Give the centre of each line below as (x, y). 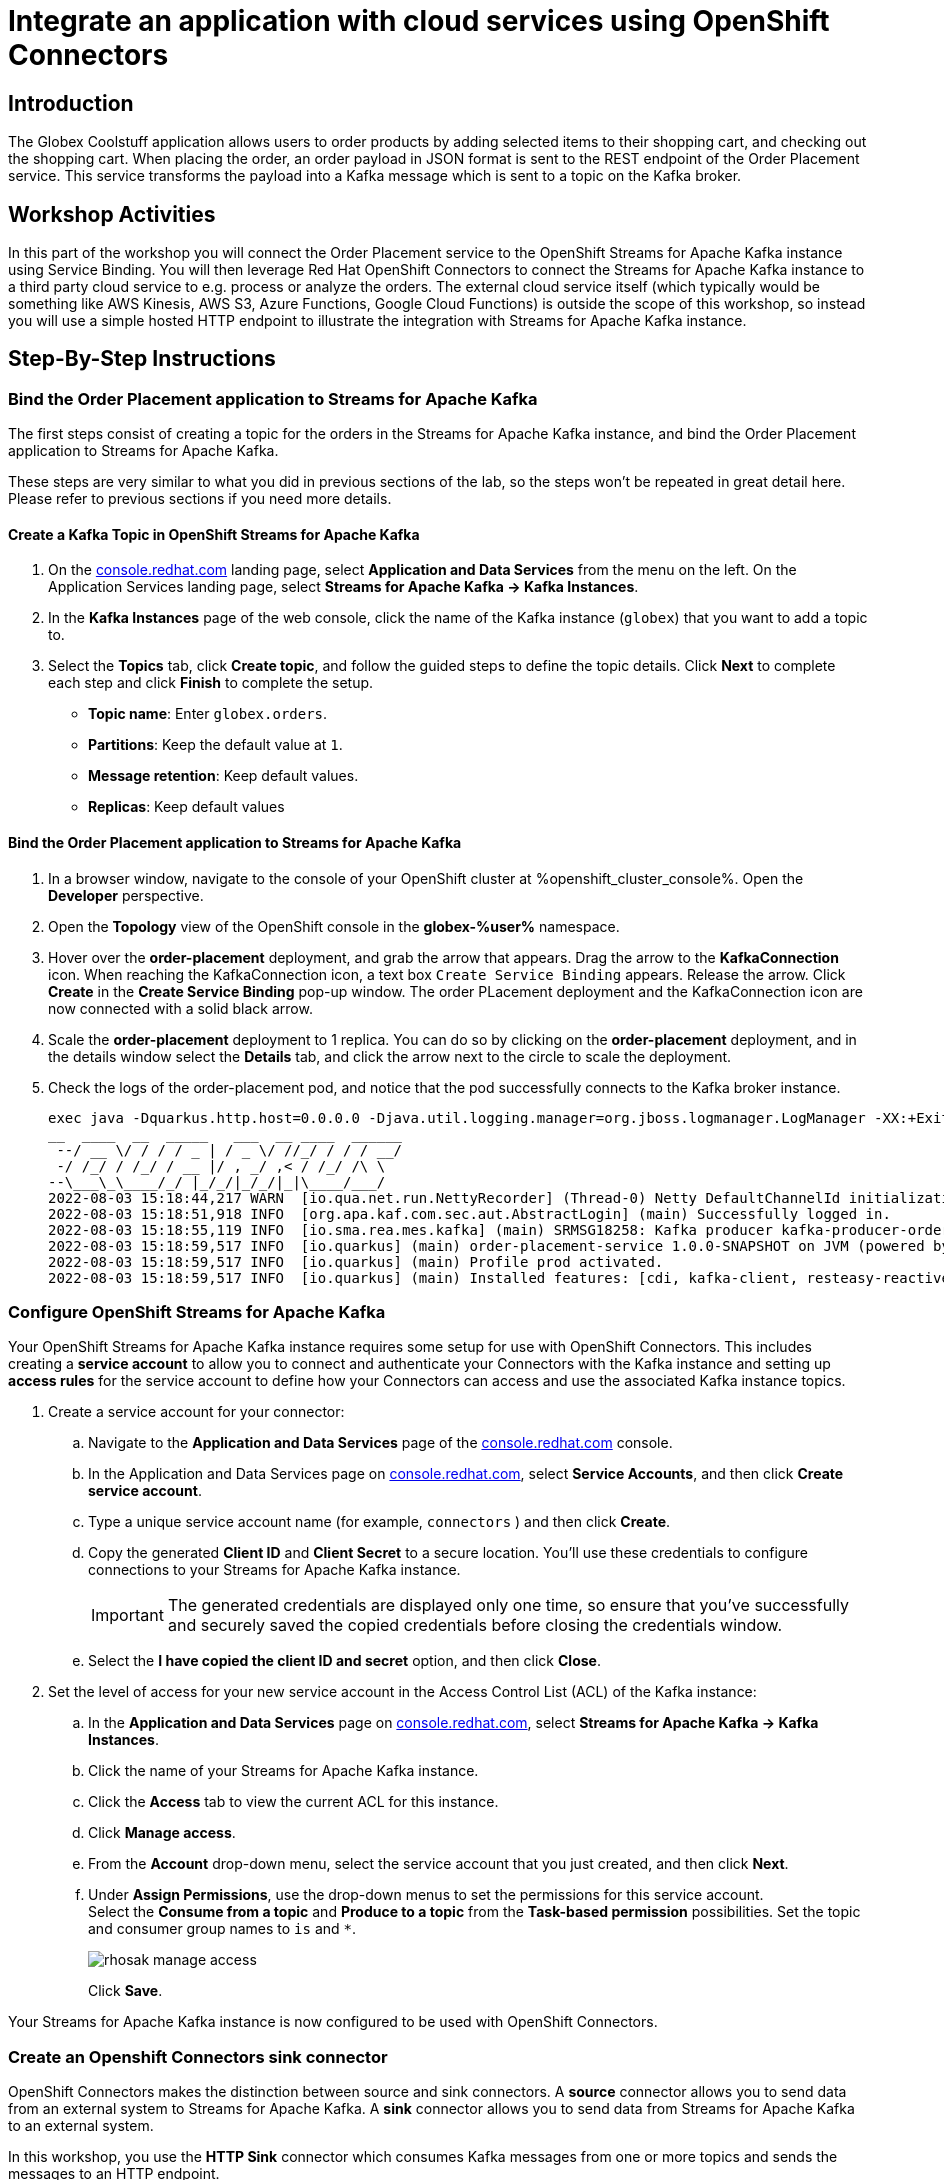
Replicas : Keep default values (186, 807)
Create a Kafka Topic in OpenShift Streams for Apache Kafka (214, 534)
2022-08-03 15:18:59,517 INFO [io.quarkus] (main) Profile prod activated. (356, 1261)
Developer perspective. (126, 895)
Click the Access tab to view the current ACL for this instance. (293, 1802)
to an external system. (81, 2126)
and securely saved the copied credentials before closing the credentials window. (475, 1625)
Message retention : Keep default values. (223, 776)
